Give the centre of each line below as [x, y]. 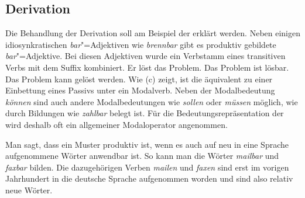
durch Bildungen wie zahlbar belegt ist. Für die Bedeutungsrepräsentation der [145, 113]
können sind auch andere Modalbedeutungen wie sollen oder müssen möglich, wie [152, 101]
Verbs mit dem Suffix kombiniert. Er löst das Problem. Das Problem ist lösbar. [147, 67]
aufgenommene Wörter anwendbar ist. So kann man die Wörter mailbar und [142, 156]
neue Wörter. [29, 190]
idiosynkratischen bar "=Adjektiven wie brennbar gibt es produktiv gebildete [141, 44]
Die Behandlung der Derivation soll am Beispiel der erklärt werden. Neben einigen [153, 33]
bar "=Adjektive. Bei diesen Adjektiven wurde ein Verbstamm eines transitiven [145, 56]
